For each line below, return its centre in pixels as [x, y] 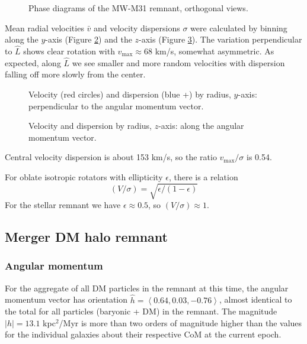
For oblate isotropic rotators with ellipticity [84, 176]
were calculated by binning [239, 27]
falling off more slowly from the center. [75, 74]
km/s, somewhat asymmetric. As [215, 51]
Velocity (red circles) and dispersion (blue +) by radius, [130, 94]
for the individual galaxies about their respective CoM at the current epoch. [143, 334]
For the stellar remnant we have [63, 205]
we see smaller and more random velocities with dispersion [178, 62]
